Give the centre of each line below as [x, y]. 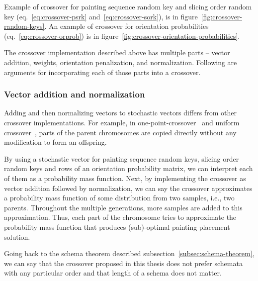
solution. [17, 236]
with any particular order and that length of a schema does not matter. [113, 273]
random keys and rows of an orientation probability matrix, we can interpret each [129, 168]
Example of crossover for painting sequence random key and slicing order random [128, 6]
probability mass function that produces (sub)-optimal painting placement [117, 227]
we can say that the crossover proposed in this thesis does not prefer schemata [123, 263]
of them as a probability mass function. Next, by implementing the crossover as [125, 178]
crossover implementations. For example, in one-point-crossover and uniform [122, 122]
